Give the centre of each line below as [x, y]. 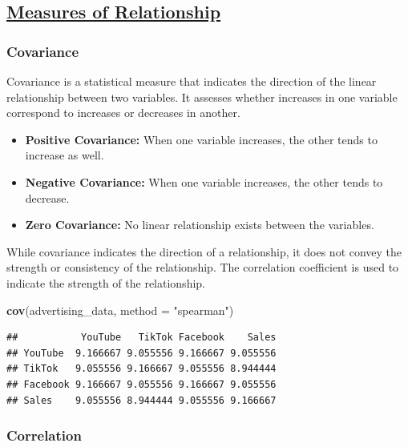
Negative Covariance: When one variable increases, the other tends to [204, 181]
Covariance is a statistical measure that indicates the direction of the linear [192, 81]
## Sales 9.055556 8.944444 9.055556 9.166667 [141, 400]
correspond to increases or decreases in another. [123, 113]
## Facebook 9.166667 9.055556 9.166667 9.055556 [141, 384]
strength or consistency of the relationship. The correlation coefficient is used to [203, 267]
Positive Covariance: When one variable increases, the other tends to [201, 139]
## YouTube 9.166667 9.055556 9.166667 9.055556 [141, 353]
